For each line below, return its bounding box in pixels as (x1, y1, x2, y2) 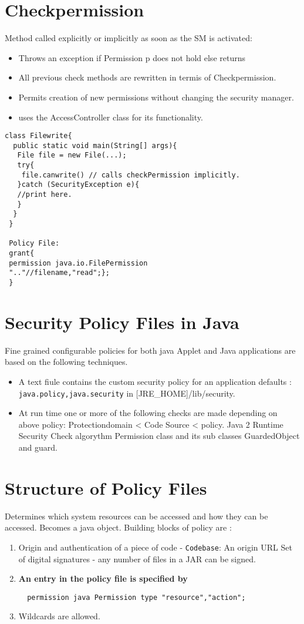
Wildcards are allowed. (18, 610, 100, 622)
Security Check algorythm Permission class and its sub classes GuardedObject (18, 430, 300, 442)
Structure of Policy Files (5, 475, 207, 499)
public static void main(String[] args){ (13, 141, 177, 150)
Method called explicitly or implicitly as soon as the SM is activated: (5, 32, 252, 44)
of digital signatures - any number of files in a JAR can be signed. (18, 552, 256, 565)
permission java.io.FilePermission (9, 259, 148, 267)
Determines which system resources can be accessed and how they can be (5, 509, 268, 522)
